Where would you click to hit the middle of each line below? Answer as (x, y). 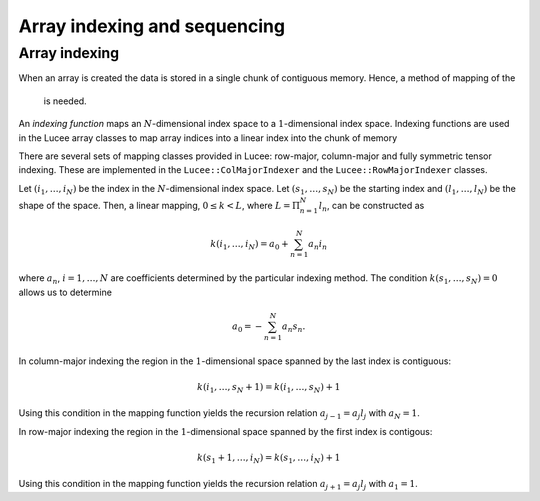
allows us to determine (65, 292)
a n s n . (293, 327)
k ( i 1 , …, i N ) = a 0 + (249, 245)
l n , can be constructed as (371, 206)
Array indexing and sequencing (151, 26)
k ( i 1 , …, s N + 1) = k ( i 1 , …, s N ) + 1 (268, 388)
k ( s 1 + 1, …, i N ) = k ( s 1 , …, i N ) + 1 (268, 458)
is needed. (65, 101)
